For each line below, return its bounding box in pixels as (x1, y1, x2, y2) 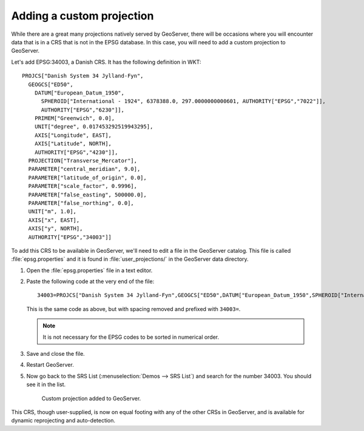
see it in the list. (26, 381, 66, 388)
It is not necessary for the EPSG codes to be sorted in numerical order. (42, 333, 220, 341)
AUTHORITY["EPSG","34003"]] (28, 233, 112, 241)
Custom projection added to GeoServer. (41, 395, 141, 402)
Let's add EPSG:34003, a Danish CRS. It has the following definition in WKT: (11, 58, 201, 65)
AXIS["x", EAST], (28, 216, 80, 224)
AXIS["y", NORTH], (28, 225, 83, 232)
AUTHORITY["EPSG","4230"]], (34, 149, 118, 156)
